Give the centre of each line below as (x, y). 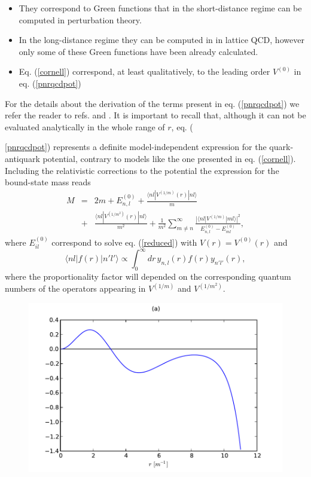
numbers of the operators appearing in (75, 288)
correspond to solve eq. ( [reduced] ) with (124, 242)
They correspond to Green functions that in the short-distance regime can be (160, 8)
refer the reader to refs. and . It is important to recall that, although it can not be (155, 115)
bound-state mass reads (48, 182)
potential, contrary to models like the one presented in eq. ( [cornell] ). (169, 158)
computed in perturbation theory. (80, 19)
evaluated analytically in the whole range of (85, 126)
